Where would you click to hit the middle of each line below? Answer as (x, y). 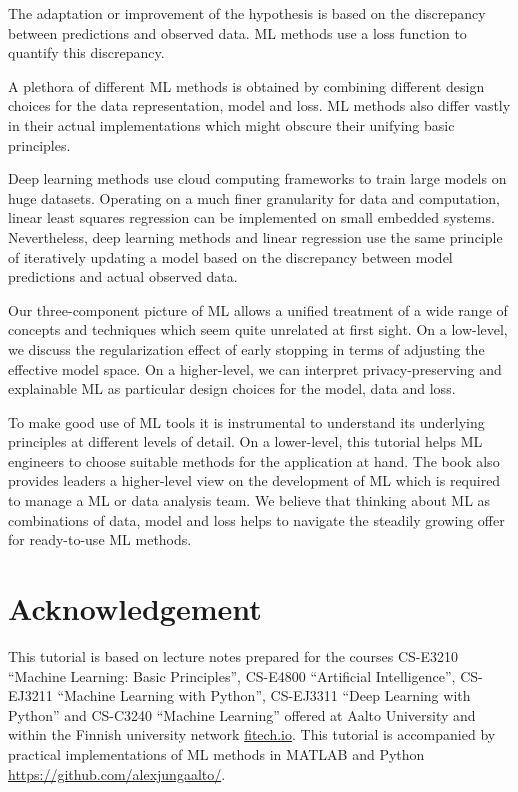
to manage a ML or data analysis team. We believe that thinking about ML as (249, 500)
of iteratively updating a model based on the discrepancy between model (230, 256)
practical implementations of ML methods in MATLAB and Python (216, 753)
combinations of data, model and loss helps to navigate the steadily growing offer (256, 519)
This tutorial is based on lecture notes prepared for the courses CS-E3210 (233, 655)
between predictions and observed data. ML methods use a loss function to (237, 32)
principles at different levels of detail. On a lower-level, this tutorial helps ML (245, 441)
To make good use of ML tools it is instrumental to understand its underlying (246, 421)
